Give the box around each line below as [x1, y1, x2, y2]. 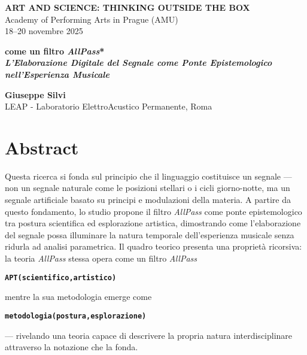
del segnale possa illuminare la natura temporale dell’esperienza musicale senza [5, 228, 294, 241]
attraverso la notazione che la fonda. [5, 341, 138, 353]
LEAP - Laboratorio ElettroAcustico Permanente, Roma [5, 100, 212, 113]
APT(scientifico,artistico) [5, 273, 117, 282]
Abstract [5, 135, 79, 159]
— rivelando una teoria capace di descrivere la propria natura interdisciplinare [5, 329, 293, 341]
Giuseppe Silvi [5, 88, 66, 101]
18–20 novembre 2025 [5, 25, 83, 37]
